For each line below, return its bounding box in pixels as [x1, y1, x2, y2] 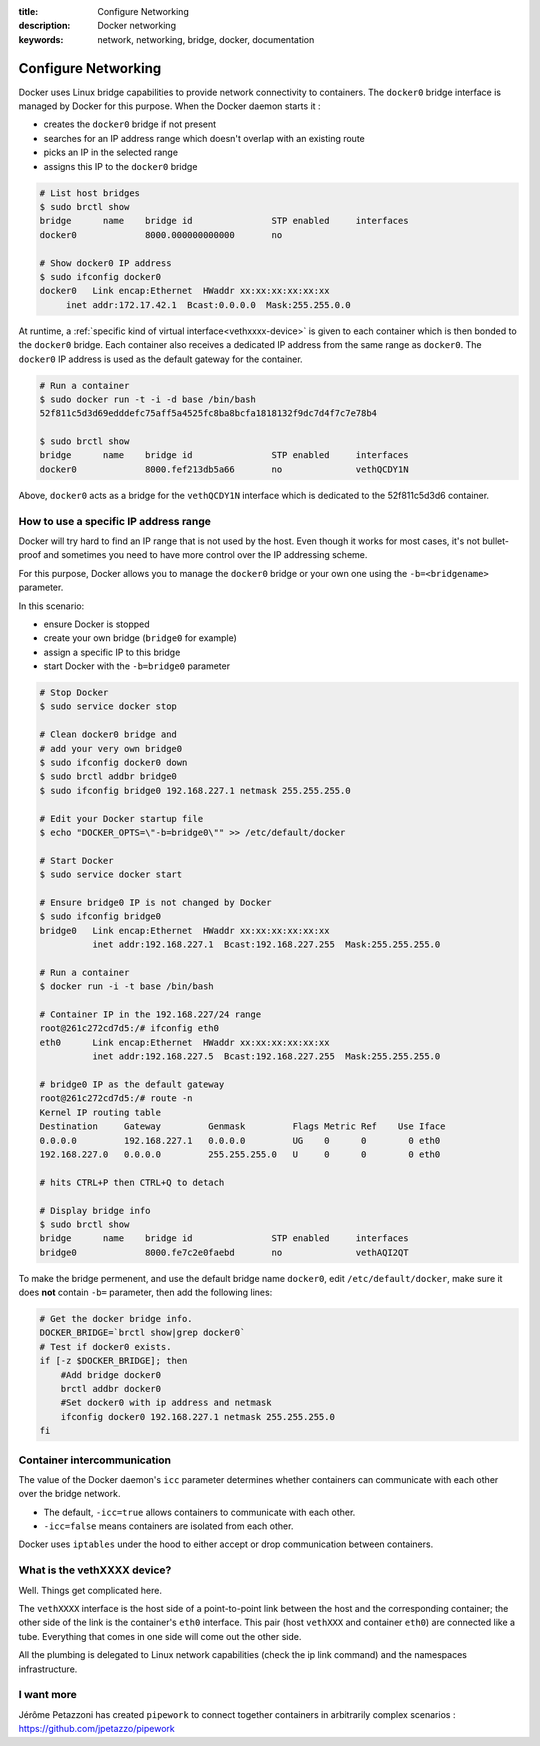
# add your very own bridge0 [39, 743, 183, 754]
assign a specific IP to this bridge [43, 646, 181, 658]
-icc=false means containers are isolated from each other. [43, 1520, 294, 1532]
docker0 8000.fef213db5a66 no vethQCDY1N [39, 463, 409, 475]
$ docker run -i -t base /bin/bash [39, 981, 214, 992]
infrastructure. [18, 1663, 78, 1675]
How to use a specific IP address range [18, 514, 212, 528]
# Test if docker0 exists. [39, 1341, 172, 1352]
